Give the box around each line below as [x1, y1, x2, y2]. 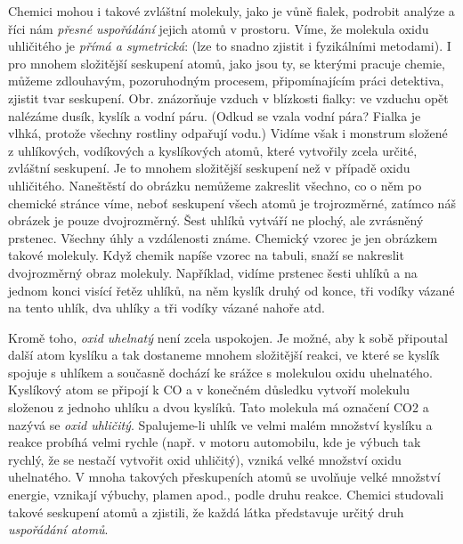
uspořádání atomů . [8, 520, 109, 539]
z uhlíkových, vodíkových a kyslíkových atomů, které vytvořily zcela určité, [8, 141, 418, 159]
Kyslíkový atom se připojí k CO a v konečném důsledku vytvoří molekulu [8, 380, 410, 399]
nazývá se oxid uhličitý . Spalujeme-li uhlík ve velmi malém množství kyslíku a [8, 415, 433, 434]
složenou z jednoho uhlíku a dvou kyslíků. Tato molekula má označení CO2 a [8, 398, 429, 417]
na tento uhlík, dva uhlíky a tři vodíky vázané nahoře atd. [8, 298, 325, 317]
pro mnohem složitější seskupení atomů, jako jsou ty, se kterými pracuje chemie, [8, 53, 445, 72]
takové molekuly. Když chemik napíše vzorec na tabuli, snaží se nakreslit [8, 246, 404, 264]
